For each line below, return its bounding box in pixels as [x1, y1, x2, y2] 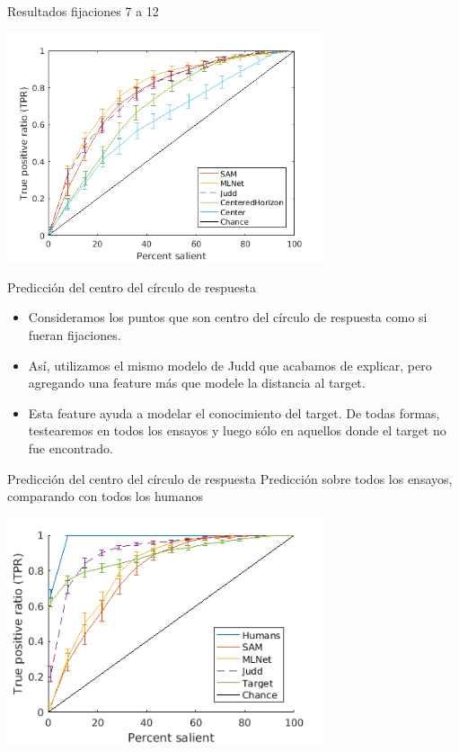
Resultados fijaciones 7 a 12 [7, 2, 159, 20]
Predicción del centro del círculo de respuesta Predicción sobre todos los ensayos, [7, 469, 453, 488]
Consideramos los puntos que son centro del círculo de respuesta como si [28, 308, 428, 327]
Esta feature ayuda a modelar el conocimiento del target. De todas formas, [28, 403, 440, 422]
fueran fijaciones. [28, 325, 121, 344]
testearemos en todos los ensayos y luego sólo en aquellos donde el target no [28, 421, 446, 440]
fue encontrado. [28, 438, 113, 457]
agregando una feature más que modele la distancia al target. [28, 373, 366, 392]
